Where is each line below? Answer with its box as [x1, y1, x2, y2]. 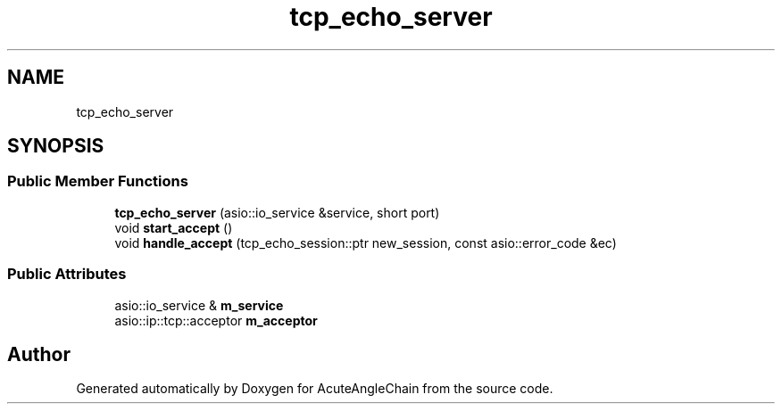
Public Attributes [7, 265, 127, 284]
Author [7, 342, 71, 366]
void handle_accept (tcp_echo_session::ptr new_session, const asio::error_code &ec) [114, 234, 617, 251]
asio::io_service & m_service [114, 297, 284, 313]
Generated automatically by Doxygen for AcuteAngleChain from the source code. [76, 381, 553, 397]
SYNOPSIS [7, 135, 104, 158]
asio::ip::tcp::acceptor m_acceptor [114, 312, 318, 328]
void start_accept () [114, 219, 233, 235]
